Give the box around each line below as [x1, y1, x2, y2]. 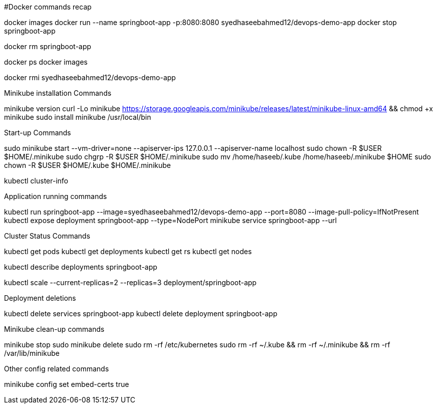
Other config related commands [4, 364, 109, 373]
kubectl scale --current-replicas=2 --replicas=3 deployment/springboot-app [4, 278, 257, 287]
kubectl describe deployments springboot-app [4, 263, 158, 271]
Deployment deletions [4, 294, 76, 302]
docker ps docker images [4, 58, 88, 66]
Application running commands [4, 192, 107, 200]
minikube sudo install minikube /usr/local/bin [4, 113, 151, 121]
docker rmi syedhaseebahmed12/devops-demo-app [4, 73, 176, 82]
